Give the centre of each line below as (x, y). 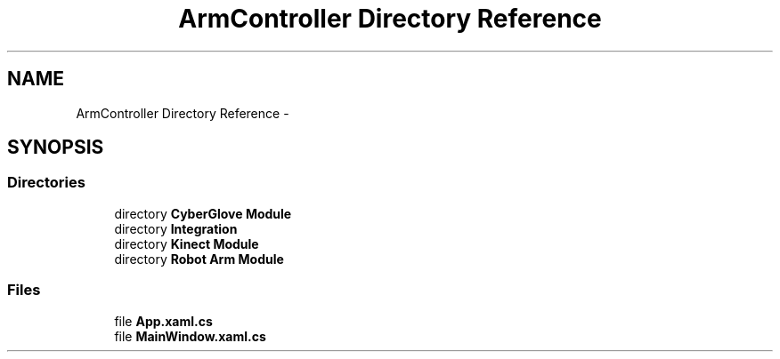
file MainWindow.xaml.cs (190, 336)
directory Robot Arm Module (199, 259)
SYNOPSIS (56, 148)
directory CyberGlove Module (203, 213)
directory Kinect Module (187, 243)
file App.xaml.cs (163, 321)
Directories (46, 183)
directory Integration (176, 228)
